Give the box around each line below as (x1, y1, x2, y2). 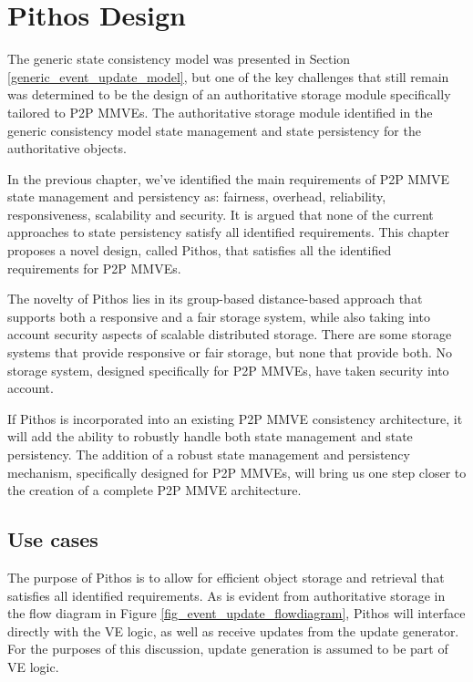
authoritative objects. (7, 139, 127, 158)
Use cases (7, 525, 98, 553)
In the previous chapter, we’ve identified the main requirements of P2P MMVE (7, 169, 450, 188)
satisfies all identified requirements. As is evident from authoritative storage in (7, 585, 446, 604)
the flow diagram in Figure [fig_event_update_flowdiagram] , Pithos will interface (7, 604, 466, 623)
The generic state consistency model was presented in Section (7, 49, 351, 68)
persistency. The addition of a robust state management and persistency (7, 445, 410, 463)
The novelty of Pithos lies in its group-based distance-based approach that (7, 289, 423, 308)
